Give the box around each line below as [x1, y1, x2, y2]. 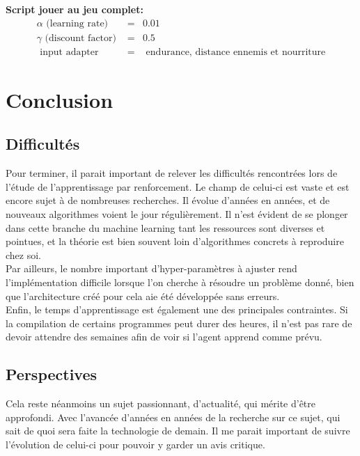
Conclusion [6, 85, 114, 113]
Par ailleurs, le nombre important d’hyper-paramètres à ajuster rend [6, 261, 297, 276]
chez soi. [6, 247, 42, 262]
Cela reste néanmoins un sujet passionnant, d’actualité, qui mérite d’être [6, 396, 316, 411]
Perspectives [6, 363, 97, 385]
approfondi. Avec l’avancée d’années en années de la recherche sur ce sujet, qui [6, 409, 341, 424]
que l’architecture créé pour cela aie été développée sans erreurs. [6, 288, 280, 303]
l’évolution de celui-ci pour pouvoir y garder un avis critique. [6, 437, 265, 451]
